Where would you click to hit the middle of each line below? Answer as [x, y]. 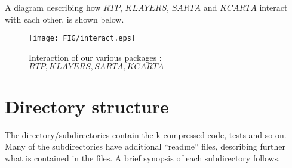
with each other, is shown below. [64, 19]
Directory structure [87, 106]
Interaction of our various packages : [95, 57]
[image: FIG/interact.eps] [82, 38]
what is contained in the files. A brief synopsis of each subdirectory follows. [143, 158]
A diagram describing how [53, 7]
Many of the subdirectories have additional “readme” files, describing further [145, 146]
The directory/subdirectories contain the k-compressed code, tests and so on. [146, 134]
